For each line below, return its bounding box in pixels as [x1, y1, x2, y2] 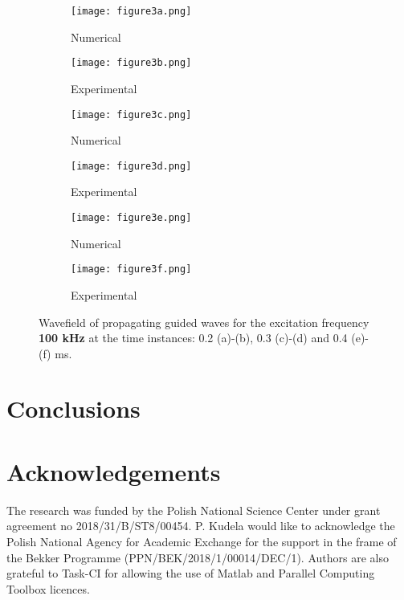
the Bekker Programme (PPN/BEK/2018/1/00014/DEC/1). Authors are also [6, 549, 389, 565]
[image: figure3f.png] [71, 263, 192, 276]
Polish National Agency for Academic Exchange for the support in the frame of [6, 533, 397, 549]
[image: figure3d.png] [71, 160, 192, 172]
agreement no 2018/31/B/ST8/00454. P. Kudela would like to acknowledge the [6, 517, 395, 534]
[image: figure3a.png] [71, 6, 192, 17]
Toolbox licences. [6, 580, 90, 597]
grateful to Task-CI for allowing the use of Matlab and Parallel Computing [6, 565, 375, 582]
